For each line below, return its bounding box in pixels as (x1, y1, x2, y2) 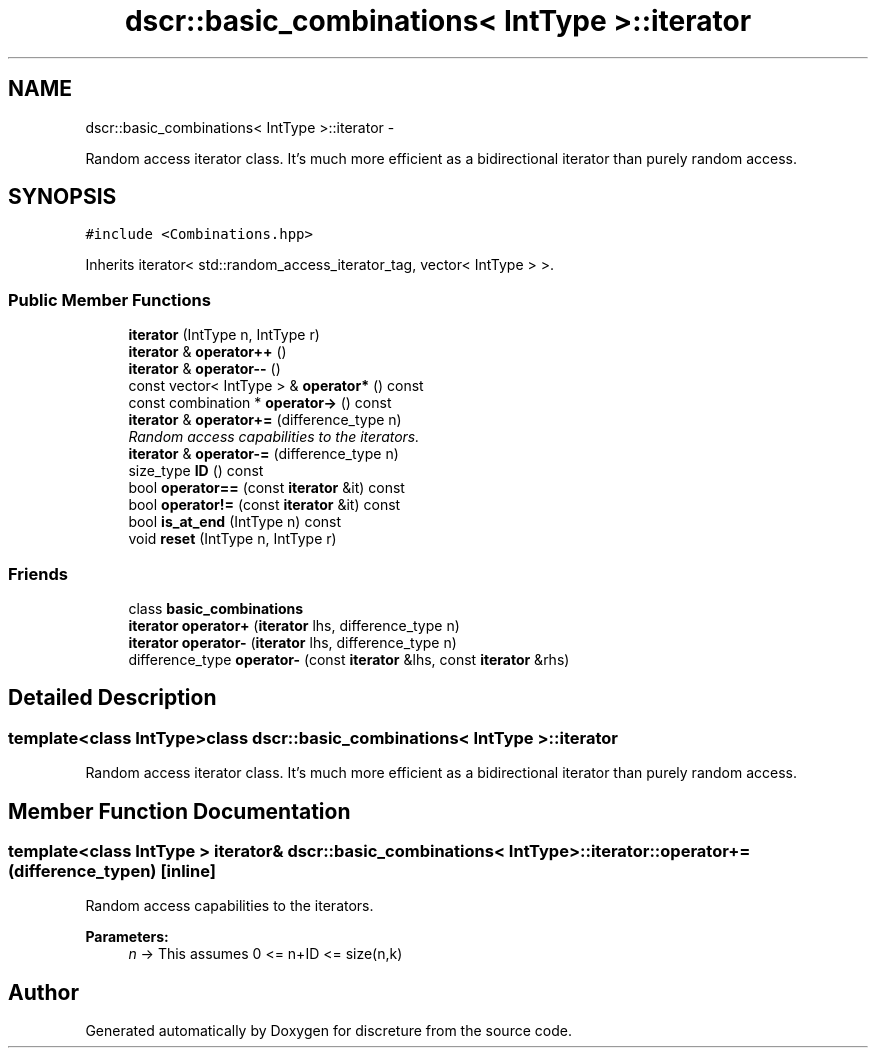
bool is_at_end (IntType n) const (128, 513, 342, 531)
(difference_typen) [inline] (8, 861, 216, 881)
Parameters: (85, 928, 169, 946)
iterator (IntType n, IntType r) (128, 326, 320, 344)
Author (8, 979, 79, 1005)
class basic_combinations (128, 599, 304, 617)
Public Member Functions (8, 289, 211, 310)
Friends (8, 563, 68, 584)
